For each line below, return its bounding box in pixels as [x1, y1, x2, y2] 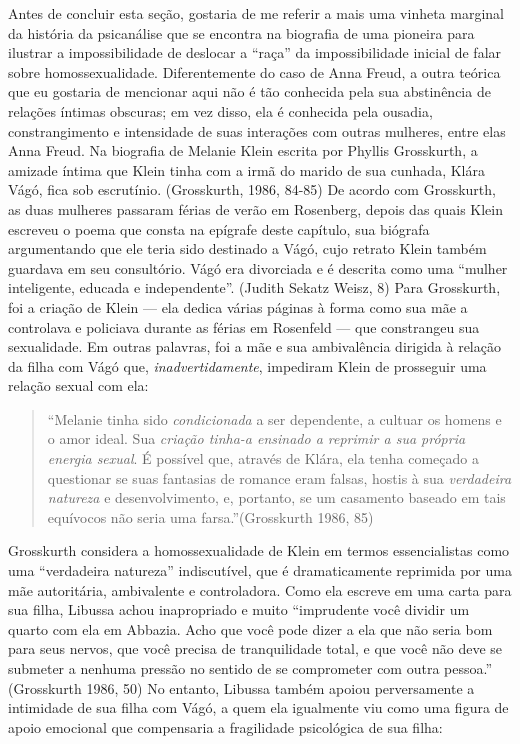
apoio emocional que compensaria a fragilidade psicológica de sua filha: [8, 716, 443, 737]
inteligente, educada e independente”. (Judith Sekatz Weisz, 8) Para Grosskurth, [8, 277, 501, 298]
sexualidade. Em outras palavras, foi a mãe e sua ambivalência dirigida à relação [8, 336, 501, 357]
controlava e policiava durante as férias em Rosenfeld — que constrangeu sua [8, 316, 480, 337]
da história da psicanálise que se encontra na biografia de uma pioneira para [8, 22, 475, 43]
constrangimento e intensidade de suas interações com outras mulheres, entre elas [8, 120, 506, 141]
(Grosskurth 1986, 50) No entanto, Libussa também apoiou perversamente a [8, 677, 475, 698]
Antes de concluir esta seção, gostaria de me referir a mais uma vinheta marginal [8, 3, 505, 23]
